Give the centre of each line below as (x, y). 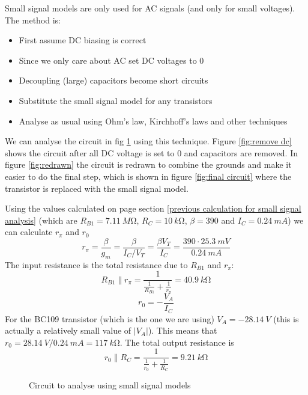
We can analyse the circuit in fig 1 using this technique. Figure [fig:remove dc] (148, 141)
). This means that (183, 330)
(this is (286, 318)
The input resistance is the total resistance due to (96, 264)
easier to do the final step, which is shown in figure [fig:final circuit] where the (148, 176)
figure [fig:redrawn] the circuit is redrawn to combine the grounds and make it (148, 164)
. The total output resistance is (177, 342)
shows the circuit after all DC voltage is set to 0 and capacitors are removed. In (151, 152)
